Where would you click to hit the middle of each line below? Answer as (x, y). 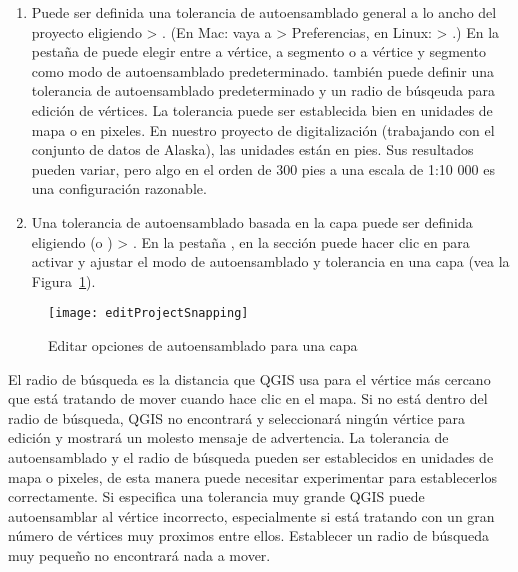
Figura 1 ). (63, 280)
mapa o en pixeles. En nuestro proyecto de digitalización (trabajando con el (263, 129)
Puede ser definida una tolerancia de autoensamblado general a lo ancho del (264, 12)
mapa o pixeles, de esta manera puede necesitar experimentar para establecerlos (253, 476)
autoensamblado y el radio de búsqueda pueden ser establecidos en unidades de (251, 456)
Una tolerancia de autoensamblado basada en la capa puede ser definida (252, 221)
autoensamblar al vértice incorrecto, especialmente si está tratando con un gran (251, 515)
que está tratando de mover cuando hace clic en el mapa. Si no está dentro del (248, 398)
